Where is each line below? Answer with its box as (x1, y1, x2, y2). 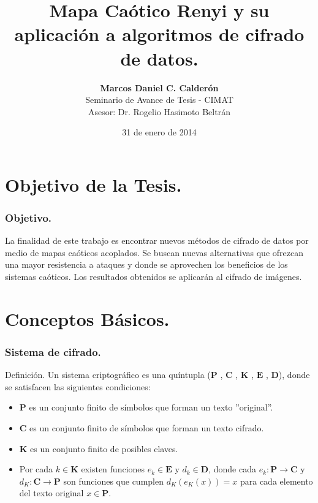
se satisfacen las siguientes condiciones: (5, 380, 151, 393)
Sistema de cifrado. (5, 344, 101, 359)
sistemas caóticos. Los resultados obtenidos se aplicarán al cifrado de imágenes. (5, 270, 302, 283)
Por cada (19, 463, 53, 475)
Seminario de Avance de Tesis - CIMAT (85, 93, 233, 106)
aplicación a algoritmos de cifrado (14, 21, 305, 47)
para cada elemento (240, 474, 313, 487)
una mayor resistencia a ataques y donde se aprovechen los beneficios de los (5, 258, 288, 271)
